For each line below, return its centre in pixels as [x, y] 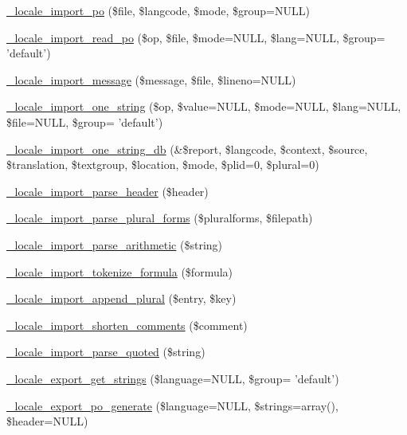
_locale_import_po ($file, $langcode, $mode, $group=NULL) [158, 10]
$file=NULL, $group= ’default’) [85, 121]
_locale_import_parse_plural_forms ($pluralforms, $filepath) [160, 218]
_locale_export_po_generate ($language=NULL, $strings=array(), [172, 405]
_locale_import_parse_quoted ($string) [106, 352]
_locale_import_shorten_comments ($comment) [127, 325]
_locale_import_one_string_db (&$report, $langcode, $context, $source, [187, 149]
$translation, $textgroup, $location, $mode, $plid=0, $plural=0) [163, 165]
